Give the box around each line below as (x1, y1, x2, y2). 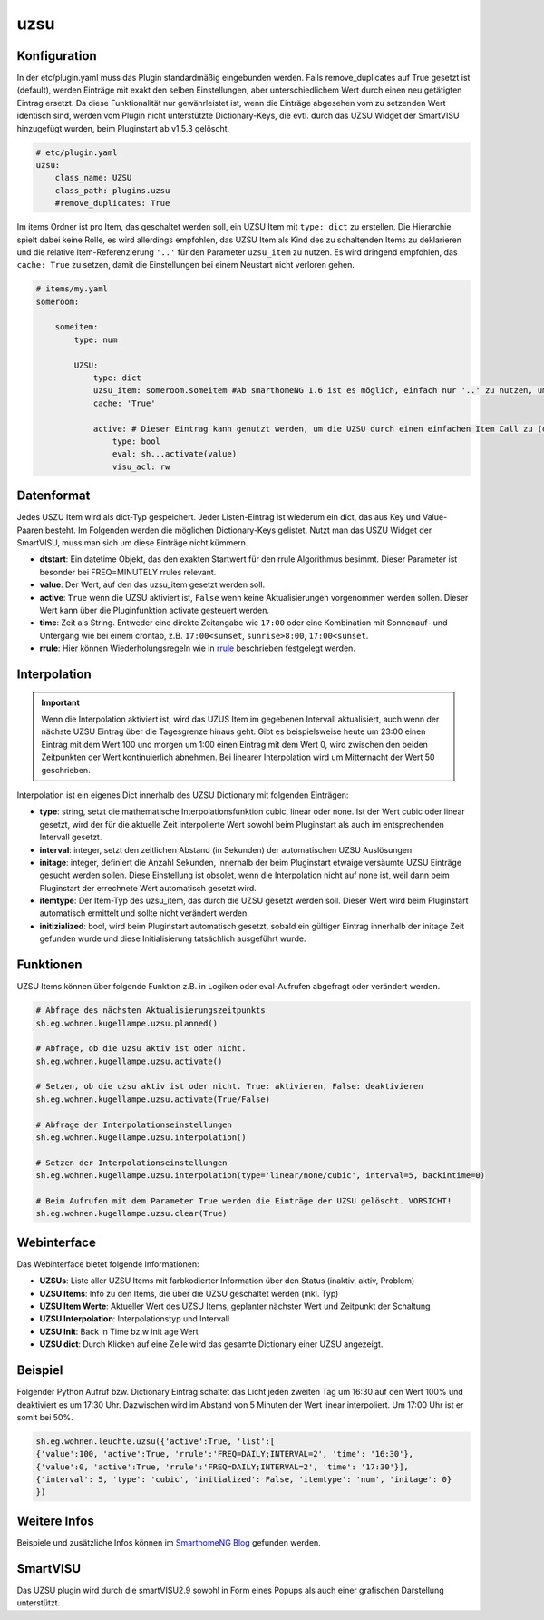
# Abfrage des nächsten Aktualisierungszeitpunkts (35, 1006, 267, 1016)
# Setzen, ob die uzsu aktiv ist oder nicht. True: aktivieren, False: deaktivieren (35, 1081, 423, 1092)
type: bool (112, 437, 160, 447)
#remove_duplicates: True (54, 198, 170, 209)
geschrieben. (41, 764, 91, 775)
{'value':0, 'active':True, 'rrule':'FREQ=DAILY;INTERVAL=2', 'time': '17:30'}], (35, 1461, 410, 1472)
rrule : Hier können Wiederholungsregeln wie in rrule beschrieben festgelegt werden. (39, 643, 355, 653)
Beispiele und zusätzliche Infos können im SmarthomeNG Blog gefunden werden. (16, 1537, 321, 1547)
